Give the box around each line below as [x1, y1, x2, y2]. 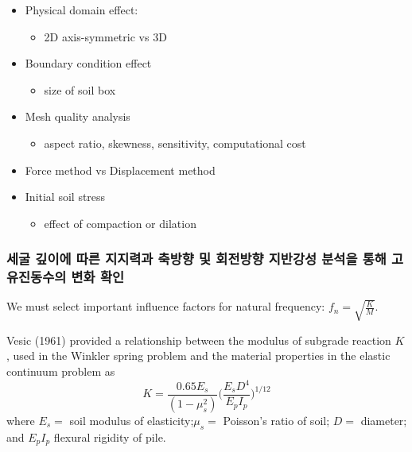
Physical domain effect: [25, 2, 138, 17]
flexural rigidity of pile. [53, 428, 166, 445]
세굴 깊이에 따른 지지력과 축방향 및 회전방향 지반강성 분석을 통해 [6, 249, 387, 268]
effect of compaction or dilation [44, 214, 196, 231]
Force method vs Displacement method [25, 161, 216, 178]
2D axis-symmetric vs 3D [44, 28, 167, 44]
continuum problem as [6, 362, 115, 379]
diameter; [360, 411, 407, 428]
